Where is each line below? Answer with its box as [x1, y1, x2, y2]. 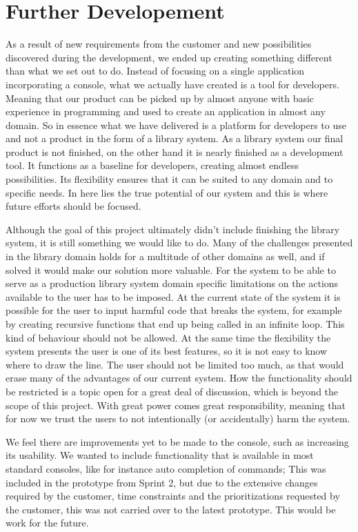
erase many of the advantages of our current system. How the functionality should [6, 371, 352, 385]
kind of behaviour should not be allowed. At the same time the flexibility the [6, 330, 331, 344]
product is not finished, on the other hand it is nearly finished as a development [6, 144, 344, 159]
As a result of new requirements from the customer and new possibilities [6, 37, 312, 51]
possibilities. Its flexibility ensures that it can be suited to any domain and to [6, 172, 333, 186]
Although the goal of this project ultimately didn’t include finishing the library [6, 221, 340, 236]
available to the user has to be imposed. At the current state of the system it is [6, 289, 341, 304]
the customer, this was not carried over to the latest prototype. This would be [6, 502, 336, 516]
